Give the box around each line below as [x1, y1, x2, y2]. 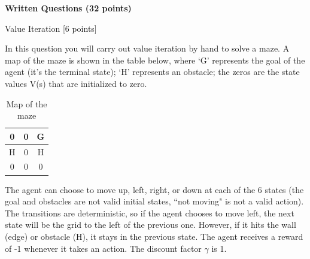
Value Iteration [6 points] [5, 22, 97, 34]
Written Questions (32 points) [5, 2, 132, 14]
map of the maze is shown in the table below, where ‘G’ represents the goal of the [5, 53, 305, 66]
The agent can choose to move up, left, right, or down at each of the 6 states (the [5, 183, 304, 195]
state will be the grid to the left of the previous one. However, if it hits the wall [5, 218, 296, 231]
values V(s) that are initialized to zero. [5, 77, 147, 89]
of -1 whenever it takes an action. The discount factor [5, 242, 202, 254]
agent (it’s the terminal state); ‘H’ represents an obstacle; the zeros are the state [5, 65, 300, 78]
